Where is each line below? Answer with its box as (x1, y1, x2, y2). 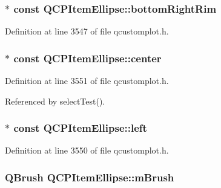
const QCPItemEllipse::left (13, 120, 147, 135)
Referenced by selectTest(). (5, 94, 105, 107)
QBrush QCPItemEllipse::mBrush (5, 169, 174, 184)
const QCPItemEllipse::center (13, 50, 162, 65)
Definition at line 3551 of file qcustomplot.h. (5, 74, 169, 87)
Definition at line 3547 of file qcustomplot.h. (5, 25, 169, 37)
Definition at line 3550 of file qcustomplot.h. (5, 144, 169, 157)
